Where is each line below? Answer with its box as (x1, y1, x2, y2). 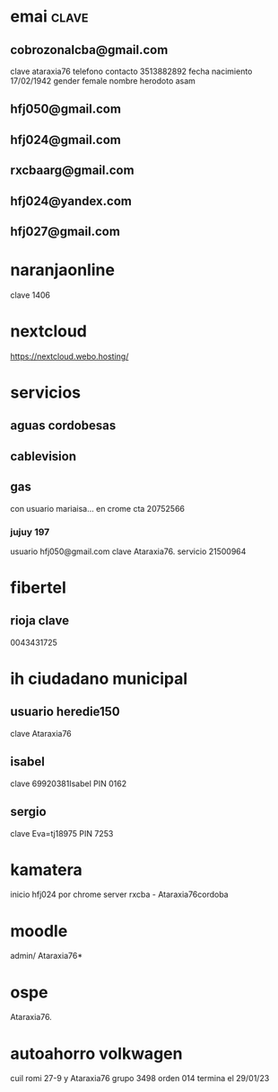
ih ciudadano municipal (10, 668, 188, 689)
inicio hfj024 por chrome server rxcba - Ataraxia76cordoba (10, 889, 229, 900)
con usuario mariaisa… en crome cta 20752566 (10, 503, 186, 514)
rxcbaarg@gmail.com (10, 163, 135, 178)
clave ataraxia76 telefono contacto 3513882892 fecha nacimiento (10, 66, 253, 76)
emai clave (10, 6, 89, 27)
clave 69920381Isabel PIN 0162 (10, 778, 127, 789)
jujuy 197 (10, 525, 50, 538)
